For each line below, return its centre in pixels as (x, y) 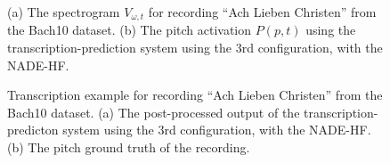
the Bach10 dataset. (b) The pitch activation (130, 30)
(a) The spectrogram (64, 12)
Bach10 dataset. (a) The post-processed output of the (154, 112)
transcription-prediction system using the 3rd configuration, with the (195, 48)
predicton (33, 130)
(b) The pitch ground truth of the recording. (129, 147)
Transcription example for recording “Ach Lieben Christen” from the (195, 95)
